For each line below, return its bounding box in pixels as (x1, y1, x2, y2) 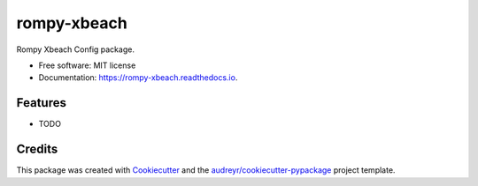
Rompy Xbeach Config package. (16, 44, 135, 55)
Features (16, 95, 66, 110)
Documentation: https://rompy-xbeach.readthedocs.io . (38, 72, 238, 83)
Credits (16, 142, 58, 157)
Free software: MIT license (38, 60, 136, 71)
